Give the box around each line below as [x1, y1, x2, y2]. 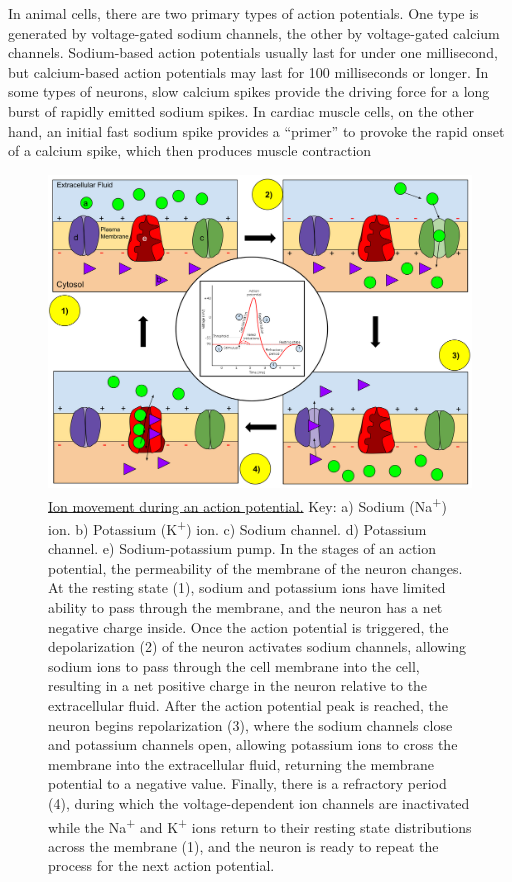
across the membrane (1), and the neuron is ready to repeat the [48, 835, 439, 856]
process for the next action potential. [48, 855, 275, 876]
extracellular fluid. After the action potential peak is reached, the [48, 695, 449, 716]
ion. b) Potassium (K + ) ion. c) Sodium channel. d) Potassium [48, 516, 427, 539]
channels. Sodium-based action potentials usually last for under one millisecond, [8, 42, 498, 63]
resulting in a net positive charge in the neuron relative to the [48, 675, 428, 696]
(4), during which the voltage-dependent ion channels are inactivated [48, 793, 470, 813]
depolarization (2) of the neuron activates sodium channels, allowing [48, 636, 466, 657]
